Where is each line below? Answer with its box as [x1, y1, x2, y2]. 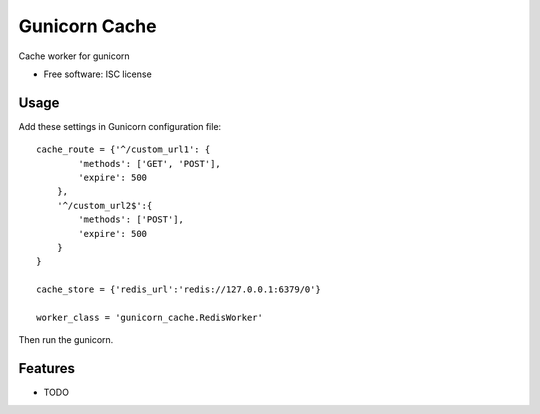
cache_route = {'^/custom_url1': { [36, 144, 211, 155]
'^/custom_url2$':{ [56, 200, 153, 211]
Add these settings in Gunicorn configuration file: [18, 120, 222, 132]
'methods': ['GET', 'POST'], [78, 158, 222, 169]
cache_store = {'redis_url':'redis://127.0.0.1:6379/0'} [36, 284, 322, 295]
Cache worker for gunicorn [18, 50, 130, 62]
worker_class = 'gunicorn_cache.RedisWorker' [36, 311, 264, 323]
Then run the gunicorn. [18, 334, 114, 346]
